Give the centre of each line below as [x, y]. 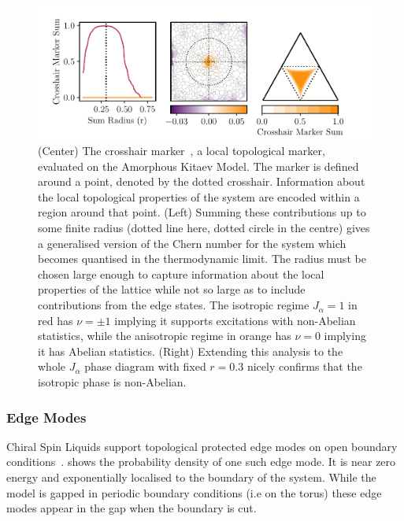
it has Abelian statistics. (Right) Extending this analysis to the [191, 351]
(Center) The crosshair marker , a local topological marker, [182, 151]
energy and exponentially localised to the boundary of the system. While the [191, 477]
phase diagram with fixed [145, 366]
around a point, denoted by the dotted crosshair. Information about [202, 181]
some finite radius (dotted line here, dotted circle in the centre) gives [204, 228]
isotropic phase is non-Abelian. [112, 382]
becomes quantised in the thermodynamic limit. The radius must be [202, 259]
